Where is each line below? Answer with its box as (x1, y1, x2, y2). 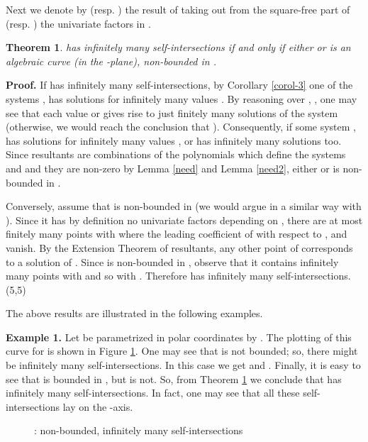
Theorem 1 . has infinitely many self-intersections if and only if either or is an (6, 40, 351, 55)
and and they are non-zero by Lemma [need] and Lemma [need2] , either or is (6, 160, 340, 175)
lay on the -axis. (62, 399, 133, 414)
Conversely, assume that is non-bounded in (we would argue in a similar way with (6, 199, 362, 214)
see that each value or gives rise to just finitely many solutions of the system (6, 105, 338, 120)
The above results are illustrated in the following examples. (6, 306, 263, 321)
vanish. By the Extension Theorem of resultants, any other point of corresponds (6, 240, 353, 255)
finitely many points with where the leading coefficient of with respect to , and (6, 226, 347, 241)
